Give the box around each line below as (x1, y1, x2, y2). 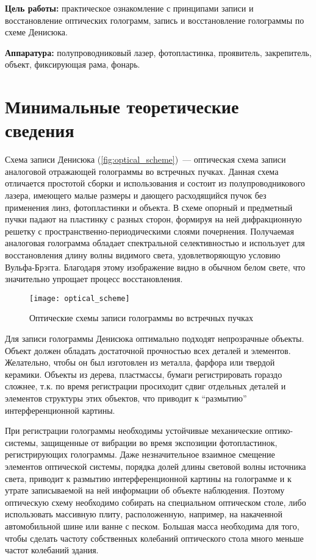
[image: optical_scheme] (29, 294, 130, 303)
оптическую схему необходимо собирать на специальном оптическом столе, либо (5, 495, 306, 508)
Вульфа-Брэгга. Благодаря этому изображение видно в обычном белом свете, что (5, 260, 306, 273)
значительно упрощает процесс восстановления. (5, 272, 183, 285)
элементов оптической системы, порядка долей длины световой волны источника (5, 460, 306, 472)
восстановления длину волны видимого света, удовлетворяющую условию (5, 249, 281, 261)
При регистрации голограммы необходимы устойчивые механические (5, 424, 262, 437)
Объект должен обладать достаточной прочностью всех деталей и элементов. (5, 344, 291, 356)
